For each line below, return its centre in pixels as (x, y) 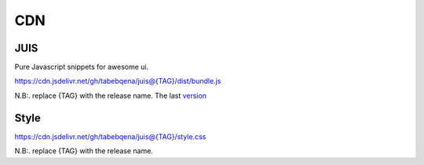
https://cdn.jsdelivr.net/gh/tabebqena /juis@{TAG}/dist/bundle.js (118, 81)
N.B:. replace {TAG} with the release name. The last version (111, 95)
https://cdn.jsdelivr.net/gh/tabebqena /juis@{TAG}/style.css (110, 136)
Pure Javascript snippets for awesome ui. (82, 67)
